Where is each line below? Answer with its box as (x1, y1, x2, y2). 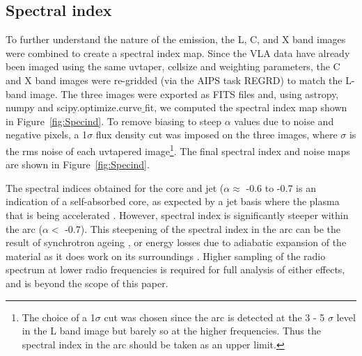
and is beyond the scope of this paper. (6, 275, 168, 290)
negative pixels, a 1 (6, 127, 88, 142)
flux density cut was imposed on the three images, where (95, 127, 338, 142)
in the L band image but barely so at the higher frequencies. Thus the (22, 323, 321, 338)
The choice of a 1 (22, 309, 95, 324)
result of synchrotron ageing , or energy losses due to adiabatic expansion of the (6, 235, 347, 250)
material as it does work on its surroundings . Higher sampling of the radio (6, 248, 326, 263)
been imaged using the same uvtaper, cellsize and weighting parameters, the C (6, 59, 340, 74)
